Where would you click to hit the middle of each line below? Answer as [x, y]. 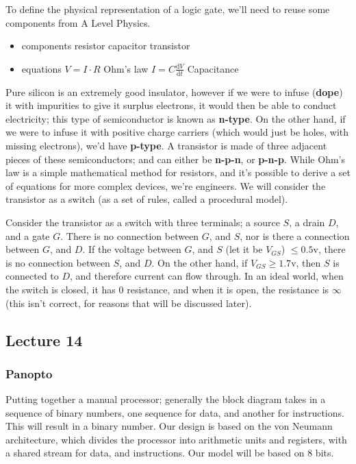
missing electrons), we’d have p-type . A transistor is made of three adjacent [166, 145]
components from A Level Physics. [78, 22]
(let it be [244, 249]
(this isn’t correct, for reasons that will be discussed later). [129, 303]
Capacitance [213, 68]
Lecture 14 [44, 340]
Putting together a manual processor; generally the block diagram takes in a [166, 399]
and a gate [28, 235]
